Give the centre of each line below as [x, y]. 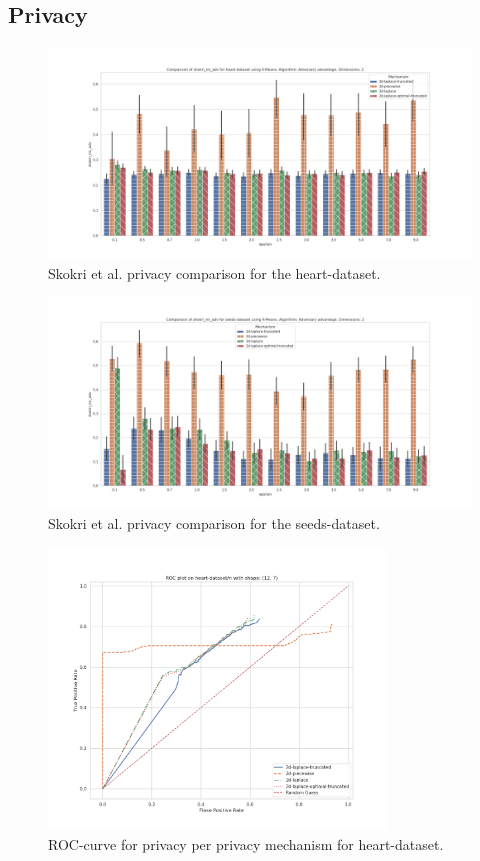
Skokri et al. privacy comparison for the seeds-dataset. [214, 522]
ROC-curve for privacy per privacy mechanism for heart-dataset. [246, 843]
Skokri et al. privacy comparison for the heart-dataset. [214, 272]
